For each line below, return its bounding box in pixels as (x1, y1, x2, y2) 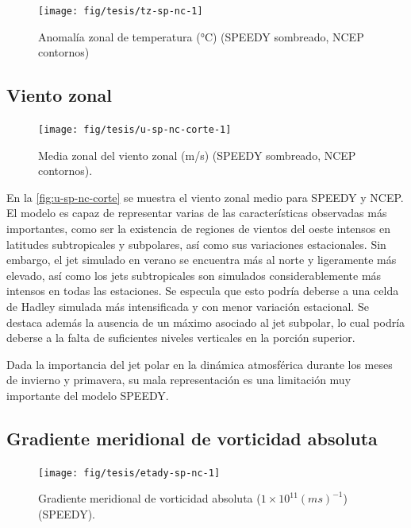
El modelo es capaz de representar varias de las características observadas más (6, 204, 387, 221)
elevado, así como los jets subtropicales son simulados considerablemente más (6, 266, 382, 283)
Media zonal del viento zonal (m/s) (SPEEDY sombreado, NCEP (38, 146, 356, 163)
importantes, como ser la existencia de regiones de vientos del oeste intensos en (6, 220, 391, 237)
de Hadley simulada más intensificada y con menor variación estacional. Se (6, 298, 369, 315)
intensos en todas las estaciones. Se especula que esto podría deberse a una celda (6, 282, 399, 299)
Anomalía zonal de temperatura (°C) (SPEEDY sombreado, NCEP (38, 28, 364, 45)
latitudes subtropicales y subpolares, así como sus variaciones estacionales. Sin (6, 235, 386, 252)
